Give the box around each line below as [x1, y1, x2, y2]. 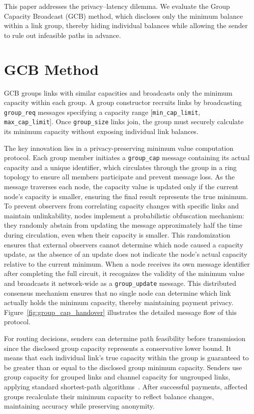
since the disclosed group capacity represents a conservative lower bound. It [4, 343, 231, 353]
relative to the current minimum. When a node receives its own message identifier [4, 258, 250, 269]
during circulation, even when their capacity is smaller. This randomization [4, 230, 230, 240]
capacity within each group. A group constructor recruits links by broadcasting [4, 97, 242, 107]
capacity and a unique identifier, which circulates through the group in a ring [4, 162, 237, 172]
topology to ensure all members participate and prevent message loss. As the [4, 172, 235, 182]
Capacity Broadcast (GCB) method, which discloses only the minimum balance [4, 10, 243, 21]
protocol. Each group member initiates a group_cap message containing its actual [4, 152, 250, 163]
